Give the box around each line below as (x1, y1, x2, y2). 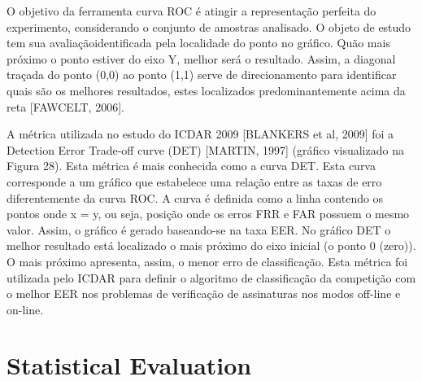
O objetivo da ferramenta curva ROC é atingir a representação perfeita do (7, 2, 376, 19)
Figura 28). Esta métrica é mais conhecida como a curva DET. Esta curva (7, 157, 376, 174)
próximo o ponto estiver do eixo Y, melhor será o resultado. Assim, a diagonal (7, 50, 396, 67)
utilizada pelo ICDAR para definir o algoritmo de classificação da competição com (7, 269, 416, 286)
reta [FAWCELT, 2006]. (7, 98, 124, 115)
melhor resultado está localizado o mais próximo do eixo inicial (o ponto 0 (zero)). (7, 237, 416, 254)
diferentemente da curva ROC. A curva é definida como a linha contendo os (7, 189, 384, 206)
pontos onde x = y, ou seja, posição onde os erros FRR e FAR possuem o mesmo (7, 205, 410, 222)
